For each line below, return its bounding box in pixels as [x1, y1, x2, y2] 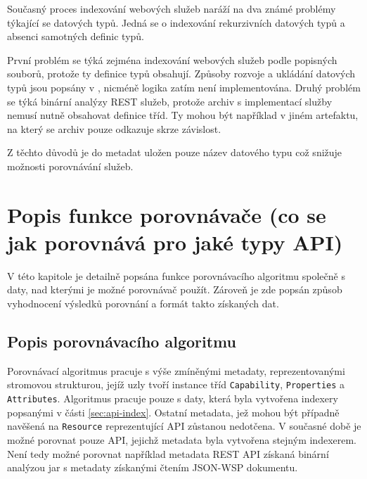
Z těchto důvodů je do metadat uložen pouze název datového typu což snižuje [7, 145, 342, 160]
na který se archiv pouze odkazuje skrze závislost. [7, 121, 221, 136]
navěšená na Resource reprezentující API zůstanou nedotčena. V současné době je [7, 419, 361, 433]
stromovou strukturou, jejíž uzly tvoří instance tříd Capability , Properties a [7, 377, 345, 392]
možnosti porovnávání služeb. [7, 158, 134, 173]
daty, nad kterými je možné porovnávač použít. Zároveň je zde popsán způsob [7, 282, 342, 297]
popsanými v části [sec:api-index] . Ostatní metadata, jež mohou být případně [7, 404, 340, 419]
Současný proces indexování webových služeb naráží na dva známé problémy [7, 1, 336, 15]
